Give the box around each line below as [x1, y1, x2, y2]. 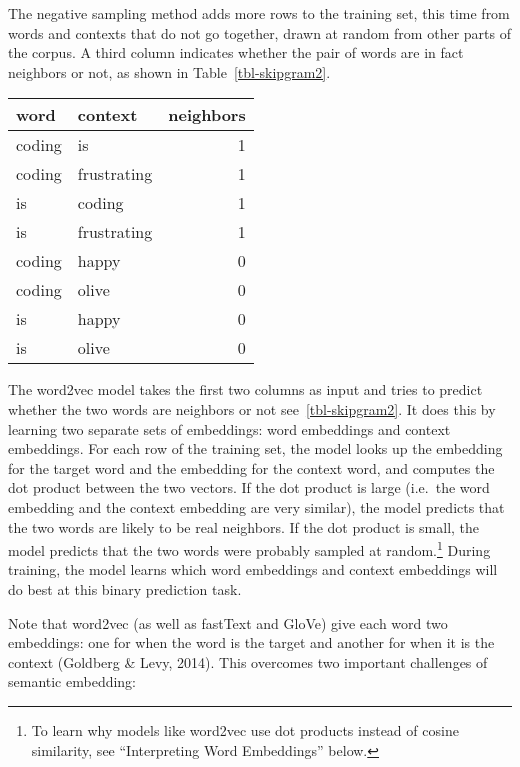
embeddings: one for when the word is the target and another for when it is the [8, 632, 495, 653]
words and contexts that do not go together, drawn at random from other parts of [8, 22, 511, 43]
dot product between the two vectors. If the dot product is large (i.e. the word [8, 477, 490, 498]
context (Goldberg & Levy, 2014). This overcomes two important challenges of [8, 651, 488, 672]
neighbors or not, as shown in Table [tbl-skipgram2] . [8, 61, 331, 82]
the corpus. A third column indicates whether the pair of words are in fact [8, 42, 464, 63]
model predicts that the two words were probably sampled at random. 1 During [8, 537, 491, 560]
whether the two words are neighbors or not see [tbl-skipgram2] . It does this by [8, 398, 496, 419]
